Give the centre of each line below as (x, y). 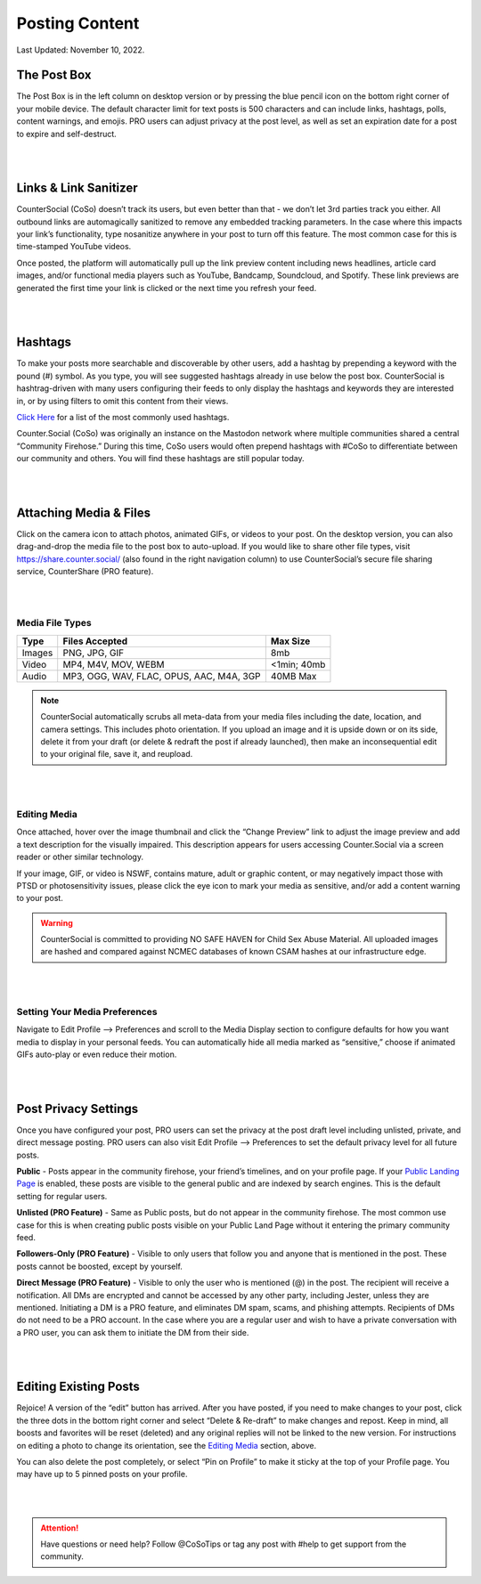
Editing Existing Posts (78, 1387)
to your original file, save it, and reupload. (117, 754)
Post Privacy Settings (77, 1109)
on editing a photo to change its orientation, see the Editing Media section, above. (166, 1445)
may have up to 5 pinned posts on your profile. (102, 1474)
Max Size (290, 641)
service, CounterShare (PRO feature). (85, 571)
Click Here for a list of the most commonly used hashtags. (123, 417)
